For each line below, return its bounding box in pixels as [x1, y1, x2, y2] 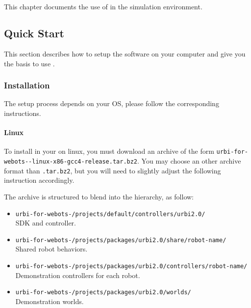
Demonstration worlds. [15, 296, 84, 306]
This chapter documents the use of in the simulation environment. [4, 1, 202, 12]
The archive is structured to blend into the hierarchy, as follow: [4, 191, 194, 201]
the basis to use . [4, 58, 55, 68]
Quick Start [4, 26, 64, 41]
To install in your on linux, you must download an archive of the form [4, 146, 214, 156]
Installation [4, 79, 50, 91]
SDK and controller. [15, 218, 76, 228]
